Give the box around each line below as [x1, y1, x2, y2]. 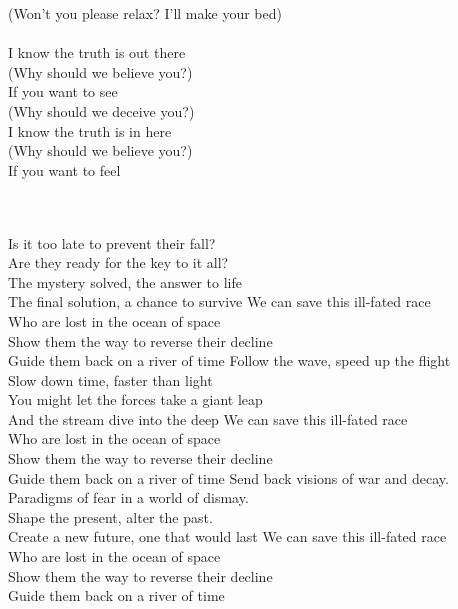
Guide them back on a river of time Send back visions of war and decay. [8, 467, 449, 488]
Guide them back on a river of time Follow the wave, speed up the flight [8, 350, 451, 371]
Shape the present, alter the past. [8, 506, 213, 527]
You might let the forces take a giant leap [8, 389, 263, 410]
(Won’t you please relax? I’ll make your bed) [8, 3, 282, 23]
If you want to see [8, 81, 118, 102]
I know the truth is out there [8, 42, 186, 63]
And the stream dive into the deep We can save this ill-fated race [8, 408, 408, 429]
